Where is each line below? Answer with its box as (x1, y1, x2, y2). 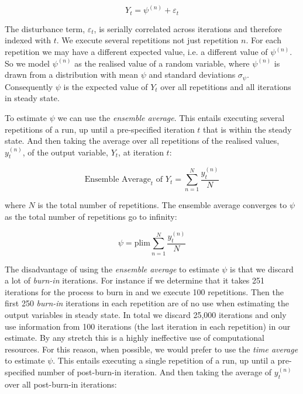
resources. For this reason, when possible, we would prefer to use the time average (5, 343, 298, 355)
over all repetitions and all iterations (160, 80, 291, 92)
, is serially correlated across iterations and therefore (94, 22, 282, 34)
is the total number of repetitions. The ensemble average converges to (37, 199, 287, 211)
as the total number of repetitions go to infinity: (5, 210, 177, 223)
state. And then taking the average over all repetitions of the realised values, (5, 134, 280, 147)
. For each (246, 34, 281, 46)
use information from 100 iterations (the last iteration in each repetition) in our (5, 320, 291, 332)
